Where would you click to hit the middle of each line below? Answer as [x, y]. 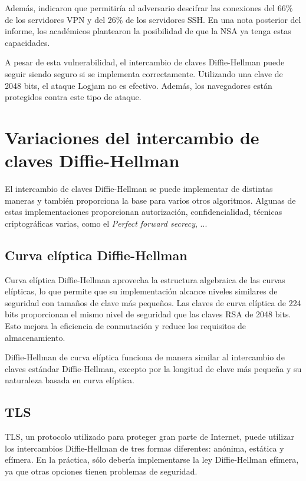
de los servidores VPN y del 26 [60, 19]
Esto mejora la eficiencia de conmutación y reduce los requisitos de [125, 326]
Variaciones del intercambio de [132, 137]
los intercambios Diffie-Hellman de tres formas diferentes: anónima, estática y [144, 448]
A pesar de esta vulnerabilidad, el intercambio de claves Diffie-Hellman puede [145, 62]
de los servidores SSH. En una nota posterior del [213, 19]
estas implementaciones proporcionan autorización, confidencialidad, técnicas [144, 212]
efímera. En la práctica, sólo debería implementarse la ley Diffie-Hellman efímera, [152, 460]
